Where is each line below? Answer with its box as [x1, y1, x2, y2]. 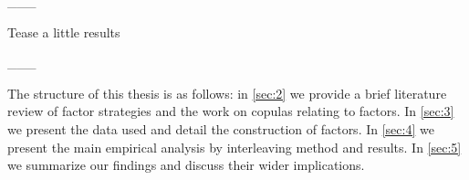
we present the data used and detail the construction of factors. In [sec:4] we [7, 119, 434, 138]
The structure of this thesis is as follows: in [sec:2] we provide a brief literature [7, 83, 447, 102]
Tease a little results [7, 22, 120, 41]
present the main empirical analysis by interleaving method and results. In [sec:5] [7, 137, 462, 156]
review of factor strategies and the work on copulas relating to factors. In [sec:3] [7, 101, 454, 121]
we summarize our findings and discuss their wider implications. [7, 155, 365, 175]
